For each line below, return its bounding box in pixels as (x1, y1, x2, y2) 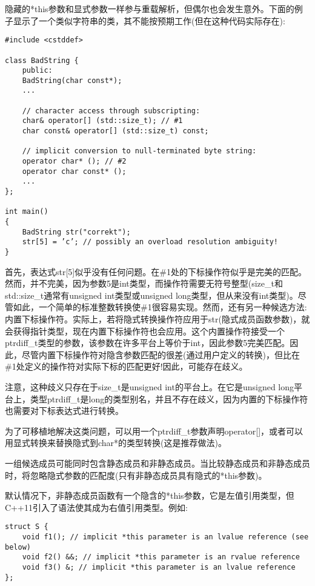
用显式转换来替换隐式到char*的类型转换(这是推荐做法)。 (5, 436, 227, 449)
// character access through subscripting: (22, 106, 201, 115)
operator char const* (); (22, 167, 127, 176)
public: (22, 66, 53, 75)
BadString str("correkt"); (22, 227, 131, 236)
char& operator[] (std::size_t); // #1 (22, 116, 183, 125)
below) (5, 542, 31, 551)
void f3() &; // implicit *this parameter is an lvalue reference (22, 562, 296, 571)
